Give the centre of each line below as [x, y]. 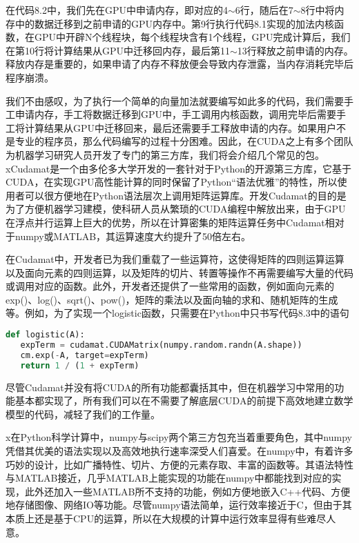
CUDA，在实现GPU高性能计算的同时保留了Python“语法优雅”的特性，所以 [172, 182]
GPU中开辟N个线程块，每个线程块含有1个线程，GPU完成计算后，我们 [192, 37]
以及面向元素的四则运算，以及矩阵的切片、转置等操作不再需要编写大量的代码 [179, 272]
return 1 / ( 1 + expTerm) [80, 365]
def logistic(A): [45, 335]
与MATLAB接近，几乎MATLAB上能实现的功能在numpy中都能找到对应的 [169, 478]
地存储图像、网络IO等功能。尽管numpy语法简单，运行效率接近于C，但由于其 [179, 505]
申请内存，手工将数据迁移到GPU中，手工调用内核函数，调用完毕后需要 [176, 114]
